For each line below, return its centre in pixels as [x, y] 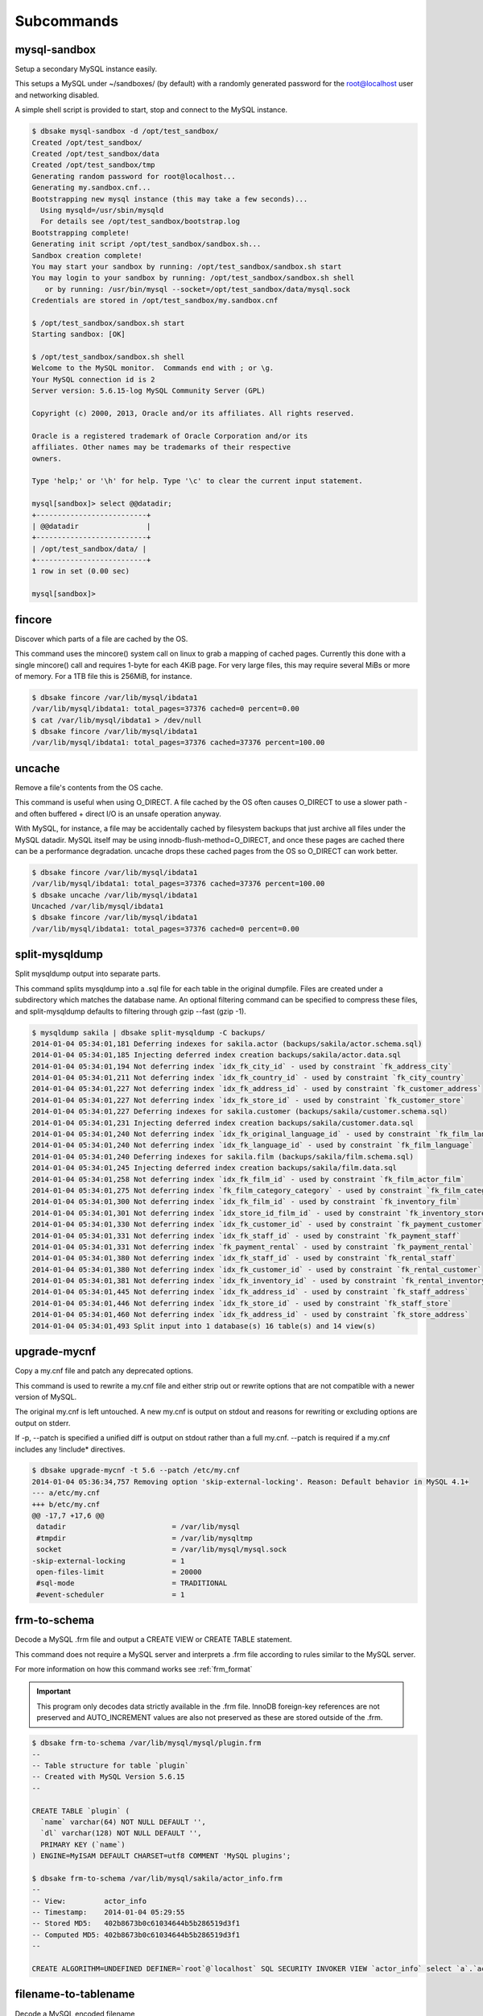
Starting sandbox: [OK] [79, 334]
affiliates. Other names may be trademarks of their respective [161, 447]
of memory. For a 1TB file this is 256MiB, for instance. [103, 676]
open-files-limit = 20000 [119, 1572]
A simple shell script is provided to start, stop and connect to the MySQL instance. [151, 110]
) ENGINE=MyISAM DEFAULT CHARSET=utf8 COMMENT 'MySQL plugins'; [161, 1856]
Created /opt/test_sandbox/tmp [94, 165]
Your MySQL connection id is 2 [94, 379]
